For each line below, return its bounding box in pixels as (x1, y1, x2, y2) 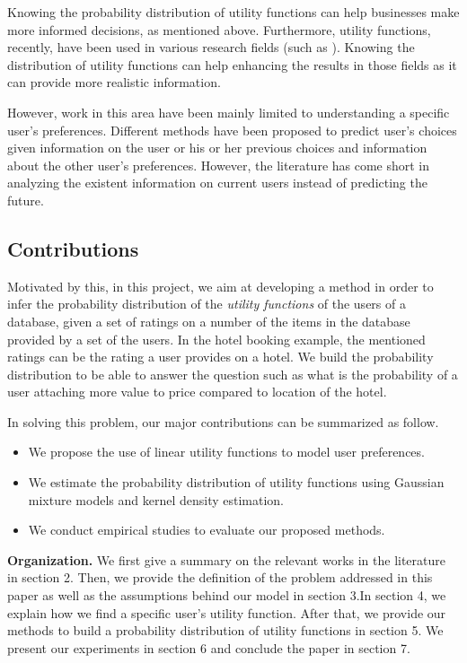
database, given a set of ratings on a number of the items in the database (7, 311, 410, 330)
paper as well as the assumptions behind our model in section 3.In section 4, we (7, 586, 446, 605)
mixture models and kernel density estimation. (28, 490, 284, 509)
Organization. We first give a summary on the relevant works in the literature (7, 550, 446, 569)
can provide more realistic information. (7, 73, 221, 92)
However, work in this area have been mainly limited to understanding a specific (7, 102, 450, 121)
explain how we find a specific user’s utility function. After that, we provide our (7, 603, 446, 622)
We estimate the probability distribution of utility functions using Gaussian (28, 473, 445, 492)
